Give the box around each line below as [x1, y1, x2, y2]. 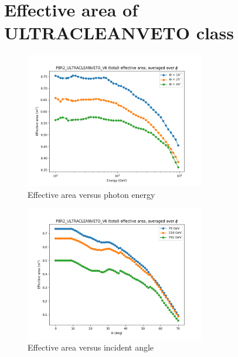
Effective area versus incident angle [28, 341, 154, 353]
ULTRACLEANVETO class [4, 21, 234, 45]
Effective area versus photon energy [28, 188, 155, 200]
